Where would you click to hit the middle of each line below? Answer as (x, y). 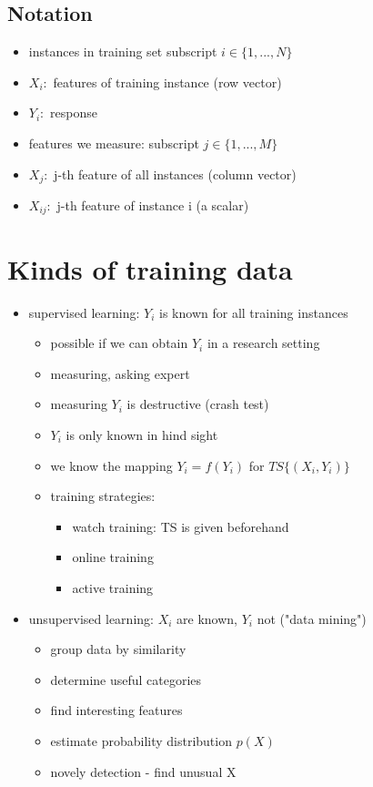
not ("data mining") (312, 618)
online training (113, 557)
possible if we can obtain (119, 343)
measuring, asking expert (120, 373)
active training (113, 587)
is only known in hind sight (142, 434)
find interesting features (116, 710)
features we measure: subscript (114, 143)
